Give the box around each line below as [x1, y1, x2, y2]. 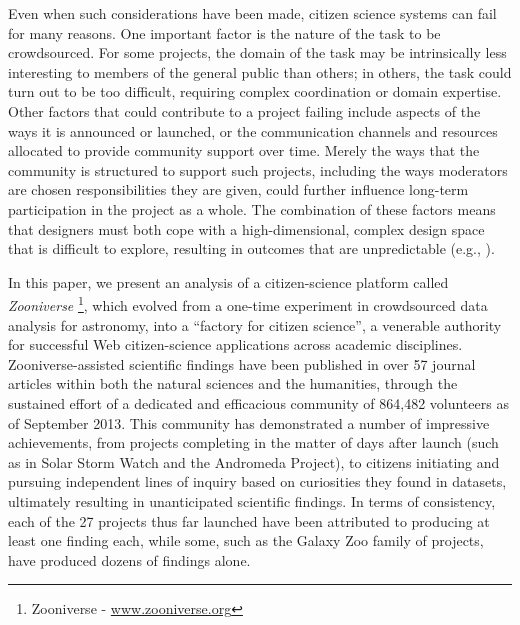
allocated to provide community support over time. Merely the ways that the [8, 140, 480, 161]
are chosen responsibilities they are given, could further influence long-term [8, 179, 469, 200]
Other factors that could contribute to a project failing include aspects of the [8, 100, 481, 121]
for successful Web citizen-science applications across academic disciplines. [8, 334, 463, 355]
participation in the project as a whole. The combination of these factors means [8, 198, 496, 219]
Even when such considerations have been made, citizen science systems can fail [8, 3, 497, 23]
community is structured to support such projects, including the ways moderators [8, 159, 508, 180]
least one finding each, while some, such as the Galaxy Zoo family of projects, [8, 530, 484, 551]
